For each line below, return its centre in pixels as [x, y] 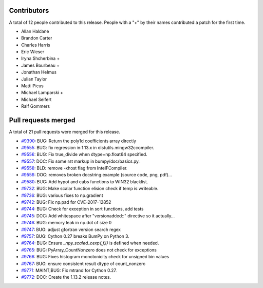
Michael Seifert [37, 99]
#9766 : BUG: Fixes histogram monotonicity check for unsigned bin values [95, 257]
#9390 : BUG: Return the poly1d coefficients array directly [79, 141]
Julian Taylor [34, 79]
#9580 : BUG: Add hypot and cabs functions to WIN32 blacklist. [85, 182]
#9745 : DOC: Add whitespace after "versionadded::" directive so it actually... [98, 216]
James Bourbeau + [40, 65]
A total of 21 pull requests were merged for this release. [65, 132]
